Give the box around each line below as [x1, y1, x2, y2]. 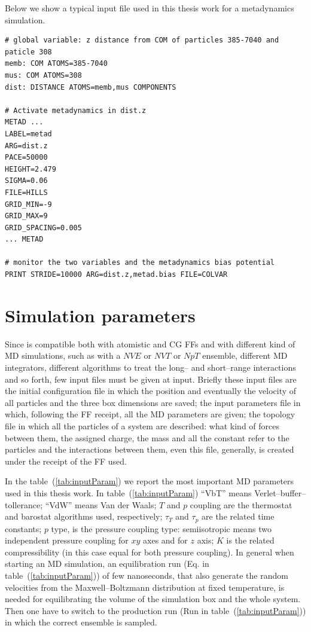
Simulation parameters [5, 303, 196, 327]
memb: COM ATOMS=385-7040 [5, 59, 108, 68]
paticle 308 [5, 47, 52, 56]
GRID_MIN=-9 [5, 200, 52, 209]
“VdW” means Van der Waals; [45, 498, 157, 511]
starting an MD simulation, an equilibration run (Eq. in [5, 557, 209, 570]
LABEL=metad [5, 129, 52, 138]
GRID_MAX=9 [5, 212, 48, 221]
